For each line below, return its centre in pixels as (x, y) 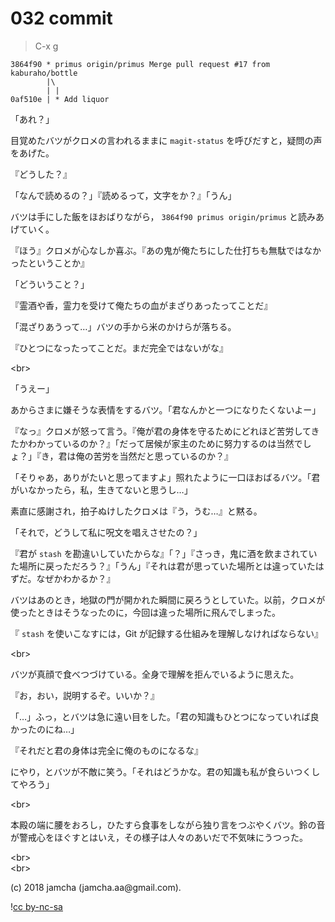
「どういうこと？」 (50, 284)
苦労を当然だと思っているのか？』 (163, 456)
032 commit (61, 18)
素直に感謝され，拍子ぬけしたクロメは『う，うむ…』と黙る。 (136, 511)
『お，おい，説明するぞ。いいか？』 (85, 695)
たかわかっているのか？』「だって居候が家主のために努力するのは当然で (156, 443)
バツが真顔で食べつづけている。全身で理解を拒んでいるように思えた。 (155, 674)
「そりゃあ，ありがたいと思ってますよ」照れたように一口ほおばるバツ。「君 (165, 477)
